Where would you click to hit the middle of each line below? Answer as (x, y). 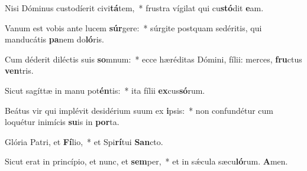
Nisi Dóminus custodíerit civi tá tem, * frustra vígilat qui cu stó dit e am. (134, 8)
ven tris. (19, 70)
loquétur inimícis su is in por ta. (62, 122)
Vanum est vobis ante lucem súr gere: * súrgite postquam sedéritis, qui (133, 27)
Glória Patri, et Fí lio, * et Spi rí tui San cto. (84, 141)
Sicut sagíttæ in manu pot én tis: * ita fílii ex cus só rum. (105, 90)
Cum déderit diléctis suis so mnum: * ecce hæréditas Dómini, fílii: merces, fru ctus (153, 59)
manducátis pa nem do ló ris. (54, 39)
